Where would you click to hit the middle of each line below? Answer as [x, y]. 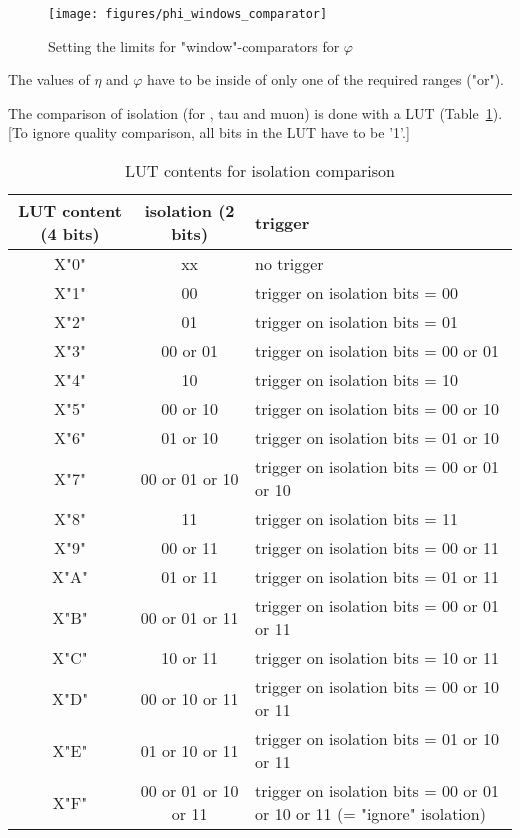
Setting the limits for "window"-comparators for [194, 45]
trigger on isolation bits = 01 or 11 [377, 577]
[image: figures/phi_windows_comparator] [188, 14]
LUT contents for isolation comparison [260, 171]
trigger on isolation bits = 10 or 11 [377, 658]
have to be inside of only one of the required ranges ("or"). [326, 79]
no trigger [289, 264]
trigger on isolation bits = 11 [357, 519]
